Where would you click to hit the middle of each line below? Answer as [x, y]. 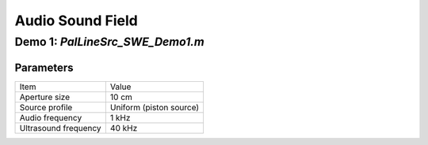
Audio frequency [51, 117]
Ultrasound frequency [61, 128]
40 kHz [124, 128]
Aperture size [45, 97]
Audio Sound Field [76, 20]
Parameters [44, 67]
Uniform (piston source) [155, 107]
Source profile [46, 107]
